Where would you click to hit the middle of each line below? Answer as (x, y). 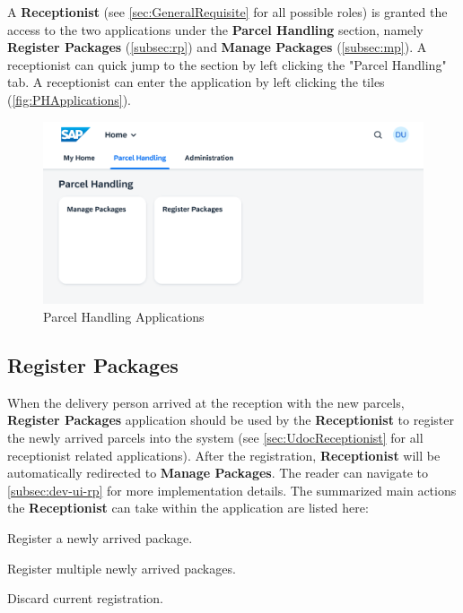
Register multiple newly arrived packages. (122, 568)
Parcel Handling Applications (124, 317)
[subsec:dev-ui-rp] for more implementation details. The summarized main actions (232, 490)
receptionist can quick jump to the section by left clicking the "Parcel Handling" (227, 64)
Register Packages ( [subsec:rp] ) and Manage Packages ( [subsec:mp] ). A (217, 47)
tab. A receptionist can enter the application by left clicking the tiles (196, 82)
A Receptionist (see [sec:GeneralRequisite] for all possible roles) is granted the (227, 12)
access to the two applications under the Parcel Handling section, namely (215, 29)
